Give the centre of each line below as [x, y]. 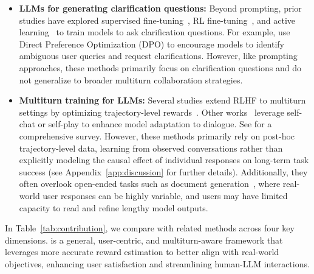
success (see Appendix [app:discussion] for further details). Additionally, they [163, 171]
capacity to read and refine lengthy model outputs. [114, 207]
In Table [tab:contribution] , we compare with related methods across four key [150, 228]
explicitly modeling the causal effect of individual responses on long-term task [164, 160]
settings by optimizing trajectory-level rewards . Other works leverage [152, 112]
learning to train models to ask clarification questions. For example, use [155, 32]
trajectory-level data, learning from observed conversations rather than [151, 148]
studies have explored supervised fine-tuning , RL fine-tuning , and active [157, 20]
